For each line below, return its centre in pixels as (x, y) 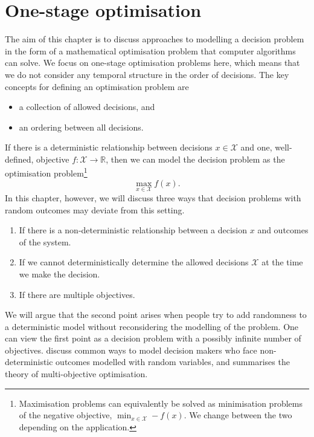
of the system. (45, 241)
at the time (282, 262)
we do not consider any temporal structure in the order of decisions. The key (147, 74)
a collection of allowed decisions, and (87, 107)
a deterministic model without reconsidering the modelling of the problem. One (152, 326)
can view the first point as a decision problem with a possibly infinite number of (153, 338)
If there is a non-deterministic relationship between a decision (133, 230)
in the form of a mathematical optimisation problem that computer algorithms (150, 50)
